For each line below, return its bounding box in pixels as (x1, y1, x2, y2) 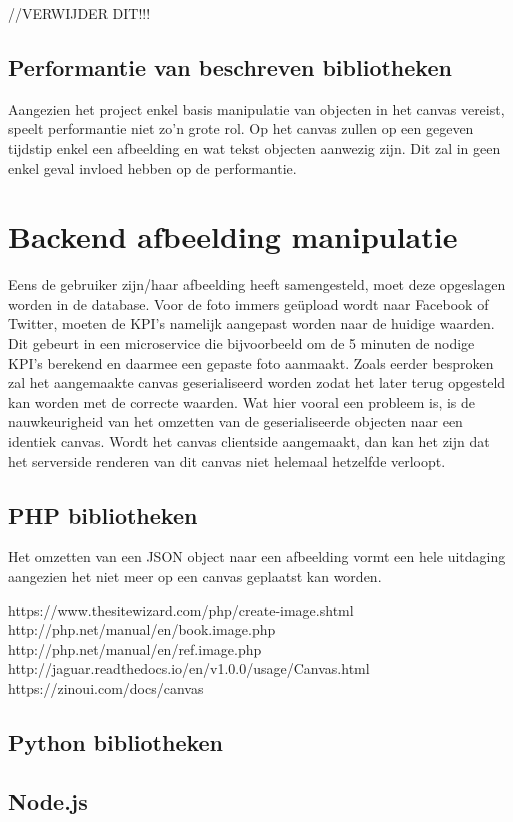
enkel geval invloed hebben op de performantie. (8, 157, 297, 178)
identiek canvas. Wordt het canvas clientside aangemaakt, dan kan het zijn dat (8, 431, 490, 452)
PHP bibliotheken (8, 499, 198, 530)
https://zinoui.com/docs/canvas (8, 678, 204, 698)
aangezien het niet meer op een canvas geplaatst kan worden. (8, 566, 382, 587)
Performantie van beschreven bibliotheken (8, 51, 452, 82)
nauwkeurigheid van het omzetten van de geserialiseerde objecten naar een (8, 411, 463, 432)
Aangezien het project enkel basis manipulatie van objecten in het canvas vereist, (8, 98, 505, 119)
